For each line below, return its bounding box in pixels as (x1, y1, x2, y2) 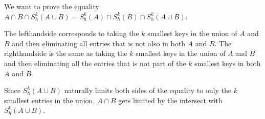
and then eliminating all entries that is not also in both (12, 38, 185, 48)
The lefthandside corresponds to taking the (4, 28, 139, 39)
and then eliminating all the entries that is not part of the (4, 57, 186, 68)
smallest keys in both (194, 57, 261, 68)
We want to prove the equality (4, 1, 99, 11)
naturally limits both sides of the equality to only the (64, 85, 232, 96)
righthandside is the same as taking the (4, 48, 127, 58)
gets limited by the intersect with (118, 95, 223, 105)
